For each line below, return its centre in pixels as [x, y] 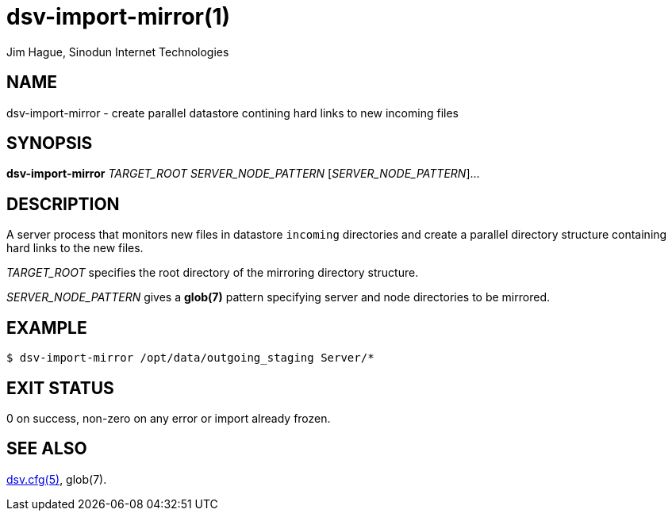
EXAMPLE [47, 327]
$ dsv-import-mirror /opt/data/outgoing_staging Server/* [190, 358]
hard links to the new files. [75, 248]
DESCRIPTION [63, 204]
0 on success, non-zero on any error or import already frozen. [169, 418]
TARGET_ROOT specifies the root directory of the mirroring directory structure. [213, 273]
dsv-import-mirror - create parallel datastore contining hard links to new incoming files [232, 113]
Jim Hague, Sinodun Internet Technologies [118, 52]
